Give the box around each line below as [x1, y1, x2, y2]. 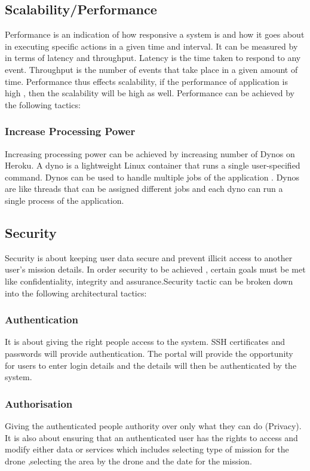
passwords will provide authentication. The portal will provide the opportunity [5, 347, 293, 359]
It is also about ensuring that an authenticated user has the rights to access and [5, 431, 298, 444]
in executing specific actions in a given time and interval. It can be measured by [5, 39, 298, 52]
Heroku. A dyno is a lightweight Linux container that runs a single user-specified [5, 159, 300, 172]
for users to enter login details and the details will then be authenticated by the [5, 359, 297, 371]
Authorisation [5, 396, 73, 411]
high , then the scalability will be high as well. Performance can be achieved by [5, 87, 294, 99]
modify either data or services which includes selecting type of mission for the [5, 443, 289, 455]
